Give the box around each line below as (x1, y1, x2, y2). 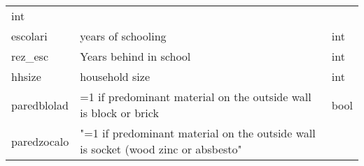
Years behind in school (80, 48, 191, 64)
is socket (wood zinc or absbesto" (80, 141, 242, 157)
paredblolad (11, 96, 69, 113)
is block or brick (80, 105, 159, 121)
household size (80, 68, 150, 84)
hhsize (11, 68, 41, 84)
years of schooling (80, 28, 167, 44)
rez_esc (11, 48, 48, 64)
